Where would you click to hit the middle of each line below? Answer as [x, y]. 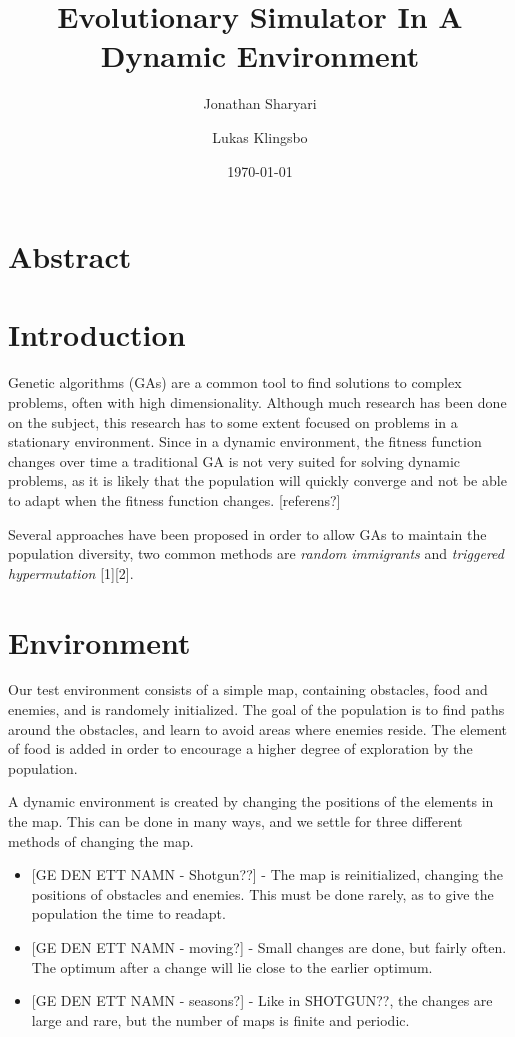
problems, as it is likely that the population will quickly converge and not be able [257, 480]
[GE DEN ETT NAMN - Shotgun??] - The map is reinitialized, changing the [267, 874]
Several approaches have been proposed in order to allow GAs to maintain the [247, 533]
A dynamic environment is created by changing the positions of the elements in [251, 801]
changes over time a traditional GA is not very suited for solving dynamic [234, 460]
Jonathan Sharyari [260, 103]
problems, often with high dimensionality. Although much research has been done [257, 402]
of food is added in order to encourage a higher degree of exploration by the [240, 748]
